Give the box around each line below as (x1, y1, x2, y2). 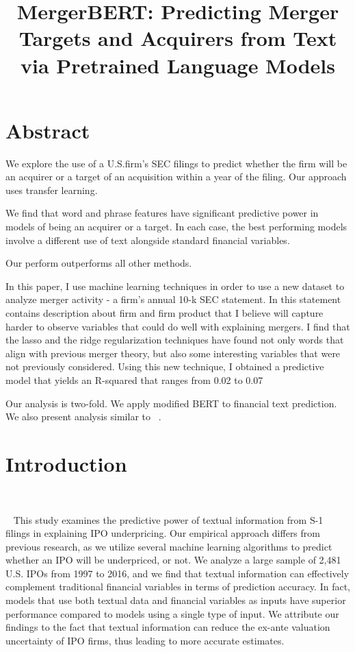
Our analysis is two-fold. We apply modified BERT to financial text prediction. (5, 396, 337, 410)
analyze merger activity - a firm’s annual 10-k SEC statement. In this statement (5, 292, 341, 306)
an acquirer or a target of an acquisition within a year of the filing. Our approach (5, 169, 347, 184)
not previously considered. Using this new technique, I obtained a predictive (5, 359, 324, 374)
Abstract (5, 116, 90, 144)
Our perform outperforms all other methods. (5, 256, 192, 270)
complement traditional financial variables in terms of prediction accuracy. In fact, (5, 579, 350, 594)
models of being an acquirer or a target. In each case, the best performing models (5, 219, 347, 234)
